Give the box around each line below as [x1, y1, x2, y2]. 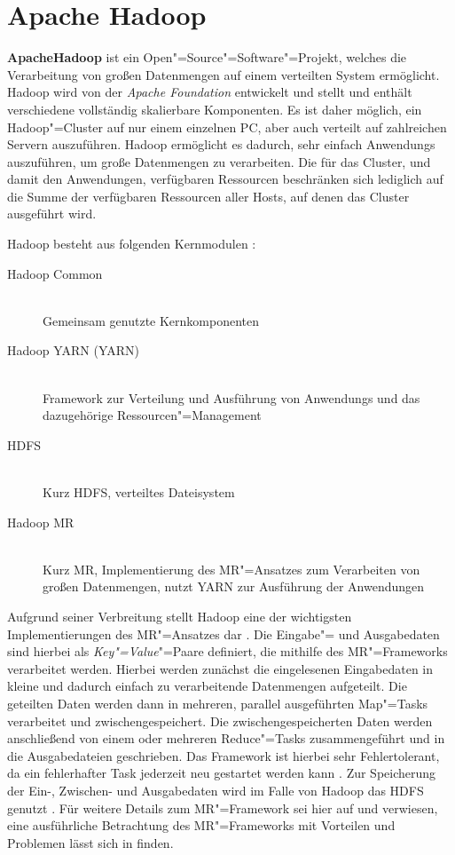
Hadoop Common [7, 264, 103, 282]
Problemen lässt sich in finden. [7, 833, 174, 851]
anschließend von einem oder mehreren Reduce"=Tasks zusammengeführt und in [7, 729, 445, 748]
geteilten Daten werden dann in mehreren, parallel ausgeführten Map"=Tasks [7, 693, 428, 712]
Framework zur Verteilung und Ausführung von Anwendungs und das [43, 388, 420, 407]
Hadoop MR [7, 512, 75, 531]
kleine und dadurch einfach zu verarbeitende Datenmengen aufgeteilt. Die [7, 677, 407, 695]
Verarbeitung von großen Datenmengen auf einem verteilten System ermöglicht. [7, 65, 440, 83]
